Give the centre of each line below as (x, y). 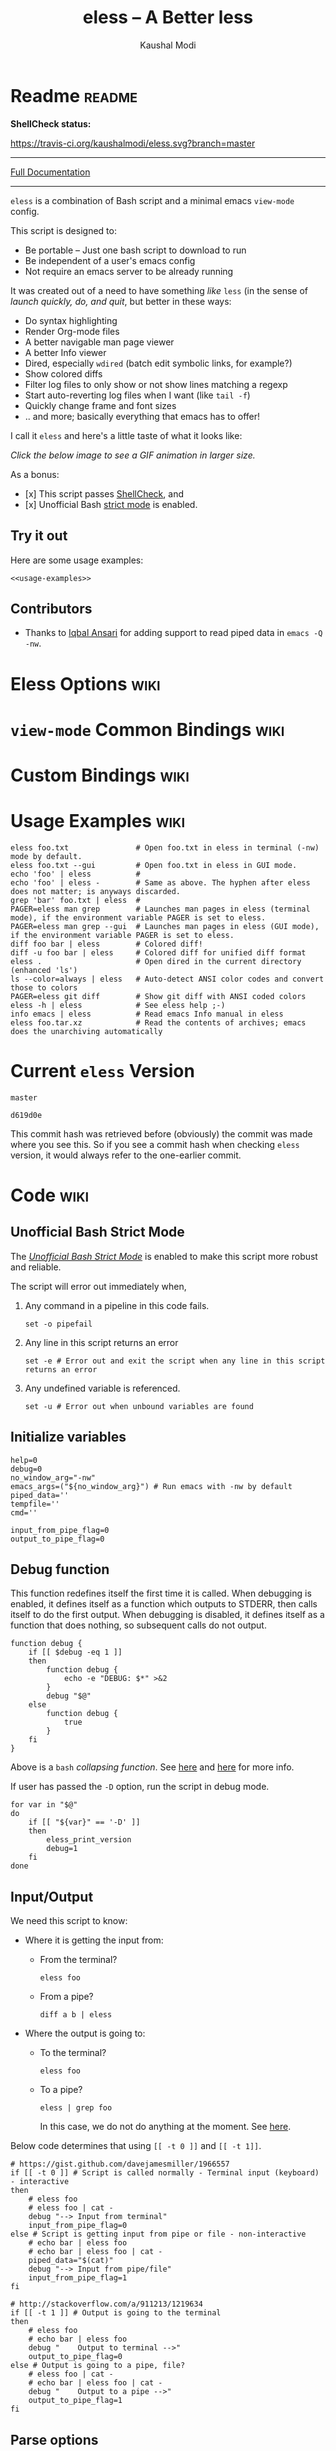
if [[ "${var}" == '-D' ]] (84, 1822)
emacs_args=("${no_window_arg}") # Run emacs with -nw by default (151, 1486)
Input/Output (52, 1896)
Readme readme (74, 95)
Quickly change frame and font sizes (100, 405)
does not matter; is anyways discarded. (96, 891)
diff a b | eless (76, 2015)
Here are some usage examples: (77, 560)
